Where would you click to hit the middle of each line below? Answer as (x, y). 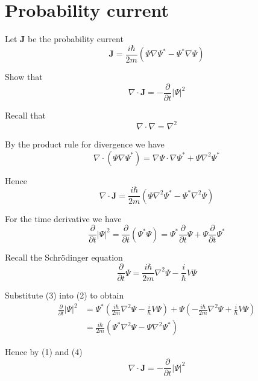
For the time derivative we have (63, 218)
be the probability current (76, 39)
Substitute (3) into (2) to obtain (64, 295)
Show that (24, 77)
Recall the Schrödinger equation (64, 257)
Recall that (25, 115)
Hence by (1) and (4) (44, 352)
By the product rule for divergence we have (85, 144)
